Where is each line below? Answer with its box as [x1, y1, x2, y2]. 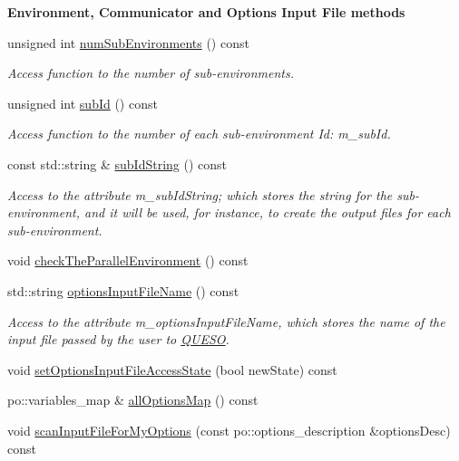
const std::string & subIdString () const [7, 154, 228, 173]
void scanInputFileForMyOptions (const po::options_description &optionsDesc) [7, 420, 451, 439]
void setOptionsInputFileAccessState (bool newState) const [7, 360, 337, 379]
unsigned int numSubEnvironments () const [7, 33, 249, 52]
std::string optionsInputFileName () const [7, 281, 239, 300]
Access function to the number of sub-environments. [7, 63, 294, 82]
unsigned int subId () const [7, 93, 158, 112]
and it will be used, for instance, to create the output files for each [83, 203, 451, 222]
